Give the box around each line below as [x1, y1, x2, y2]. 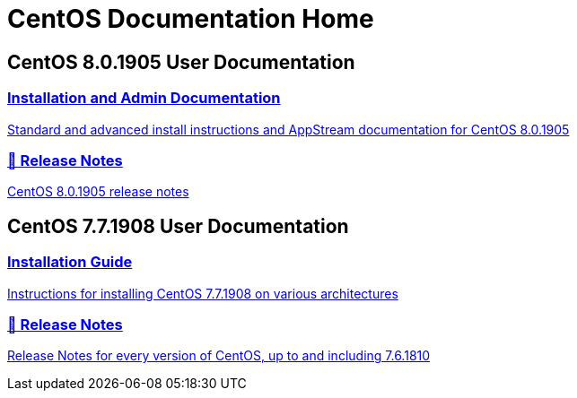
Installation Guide [7, 253, 133, 272]
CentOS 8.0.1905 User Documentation [7, 50, 355, 74]
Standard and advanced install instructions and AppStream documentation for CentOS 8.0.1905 [7, 121, 570, 137]
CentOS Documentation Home [7, 4, 374, 34]
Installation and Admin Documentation [7, 89, 281, 108]
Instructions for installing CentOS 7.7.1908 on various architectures [7, 285, 398, 301]
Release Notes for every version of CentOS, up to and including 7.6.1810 [7, 348, 431, 364]
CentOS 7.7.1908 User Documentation [7, 214, 349, 238]
